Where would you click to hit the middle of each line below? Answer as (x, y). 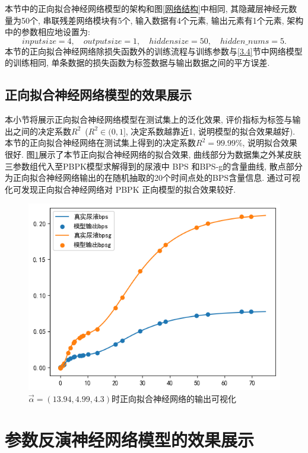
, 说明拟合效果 (270, 143)
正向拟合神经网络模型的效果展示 (98, 95)
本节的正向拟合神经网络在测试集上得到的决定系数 (100, 143)
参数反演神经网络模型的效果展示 (130, 439)
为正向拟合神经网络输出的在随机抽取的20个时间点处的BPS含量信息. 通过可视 (153, 178)
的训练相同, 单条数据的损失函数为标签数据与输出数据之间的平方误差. (137, 63)
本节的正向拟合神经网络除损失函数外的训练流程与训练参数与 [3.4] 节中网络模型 (154, 51)
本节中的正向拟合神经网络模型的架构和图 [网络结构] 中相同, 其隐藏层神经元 (147, 8)
